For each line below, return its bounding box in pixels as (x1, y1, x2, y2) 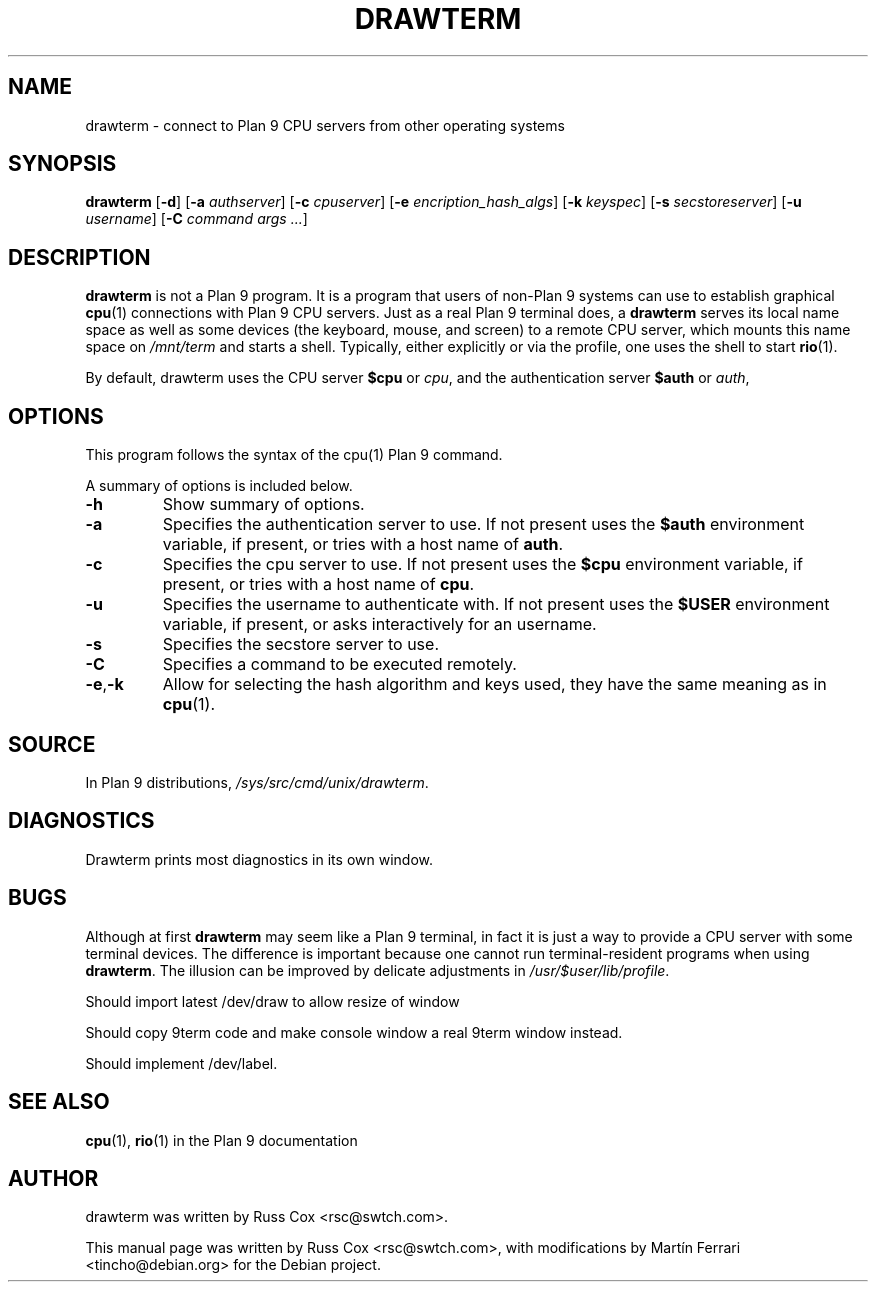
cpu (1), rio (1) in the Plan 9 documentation (85, 1131, 358, 1149)
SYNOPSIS (8, 151, 117, 177)
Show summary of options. (162, 494, 365, 515)
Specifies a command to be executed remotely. (162, 654, 517, 675)
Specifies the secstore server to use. (162, 634, 439, 655)
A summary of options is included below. (85, 477, 353, 495)
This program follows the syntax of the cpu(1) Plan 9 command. (85, 446, 503, 464)
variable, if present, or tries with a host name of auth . (162, 534, 564, 555)
